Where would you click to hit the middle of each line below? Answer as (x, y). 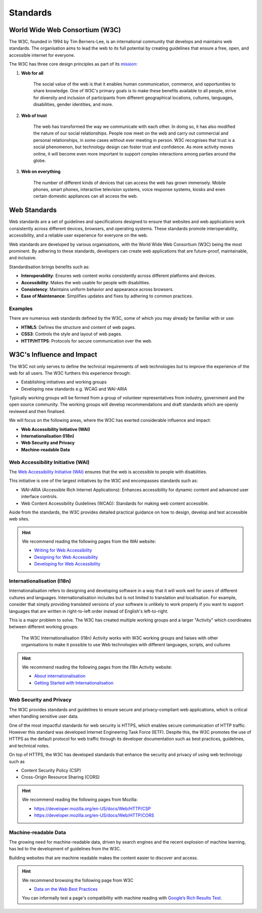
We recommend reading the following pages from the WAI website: (89, 541)
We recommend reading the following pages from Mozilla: (80, 800)
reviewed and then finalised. (37, 411)
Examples (21, 309)
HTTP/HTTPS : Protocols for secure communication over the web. (87, 341)
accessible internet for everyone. (42, 55)
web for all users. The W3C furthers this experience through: (70, 373)
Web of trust (34, 115)
